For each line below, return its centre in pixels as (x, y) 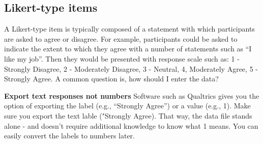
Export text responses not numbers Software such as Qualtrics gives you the (132, 95)
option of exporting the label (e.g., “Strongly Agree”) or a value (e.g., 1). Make (127, 106)
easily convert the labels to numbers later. (69, 136)
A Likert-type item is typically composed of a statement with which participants (129, 29)
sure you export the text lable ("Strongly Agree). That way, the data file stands (128, 115)
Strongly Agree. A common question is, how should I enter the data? (111, 79)
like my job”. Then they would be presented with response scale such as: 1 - (122, 58)
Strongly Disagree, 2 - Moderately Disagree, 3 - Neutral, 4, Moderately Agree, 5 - (131, 68)
